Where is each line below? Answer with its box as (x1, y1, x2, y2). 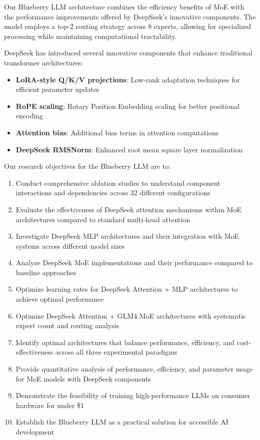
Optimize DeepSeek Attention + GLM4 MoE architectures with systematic (15, 310, 246, 321)
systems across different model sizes (15, 240, 125, 251)
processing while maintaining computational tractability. (4, 30, 177, 41)
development (15, 427, 54, 437)
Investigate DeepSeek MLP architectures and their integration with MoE (15, 231, 239, 241)
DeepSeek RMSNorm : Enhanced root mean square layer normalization (15, 144, 243, 154)
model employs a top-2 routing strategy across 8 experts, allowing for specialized (4, 21, 251, 31)
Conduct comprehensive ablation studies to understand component (15, 177, 220, 188)
